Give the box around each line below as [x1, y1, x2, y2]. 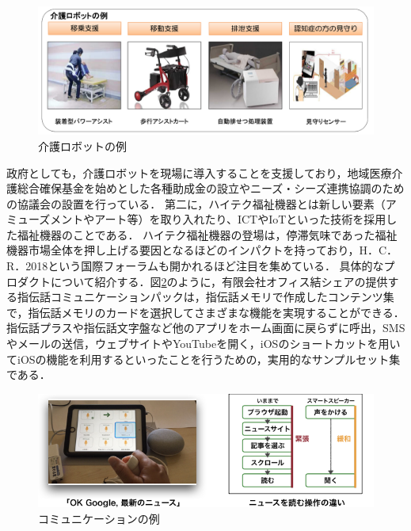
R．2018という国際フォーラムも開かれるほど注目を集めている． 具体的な [6, 258, 384, 274]
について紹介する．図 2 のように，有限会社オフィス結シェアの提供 [50, 273, 388, 289]
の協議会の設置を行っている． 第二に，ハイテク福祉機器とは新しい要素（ [6, 195, 386, 212]
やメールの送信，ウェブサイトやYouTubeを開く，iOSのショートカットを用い [6, 335, 401, 352]
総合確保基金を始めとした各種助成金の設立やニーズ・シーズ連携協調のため [17, 180, 405, 197]
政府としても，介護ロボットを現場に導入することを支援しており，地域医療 [6, 164, 392, 181]
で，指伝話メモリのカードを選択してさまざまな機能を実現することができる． [6, 304, 405, 320]
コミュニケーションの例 [38, 510, 160, 526]
